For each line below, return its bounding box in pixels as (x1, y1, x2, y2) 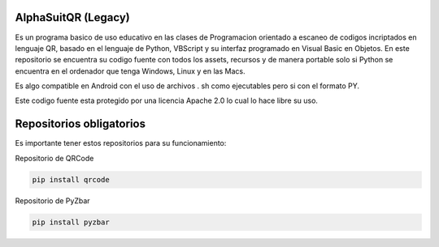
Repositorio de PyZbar (15, 195, 90, 206)
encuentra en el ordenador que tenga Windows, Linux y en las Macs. (15, 66, 246, 76)
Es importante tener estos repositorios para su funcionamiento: (15, 138, 227, 148)
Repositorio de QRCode (15, 153, 94, 163)
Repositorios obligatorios (15, 117, 146, 131)
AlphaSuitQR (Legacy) (15, 11, 130, 24)
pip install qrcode (32, 175, 110, 184)
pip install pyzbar (32, 217, 110, 227)
